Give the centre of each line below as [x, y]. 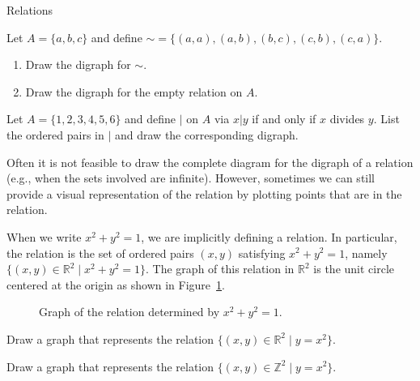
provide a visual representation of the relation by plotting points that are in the [204, 193]
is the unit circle [354, 269]
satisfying [262, 253]
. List [386, 119]
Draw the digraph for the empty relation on [134, 91]
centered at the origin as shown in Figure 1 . [116, 284]
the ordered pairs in [55, 134]
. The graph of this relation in [220, 269]
